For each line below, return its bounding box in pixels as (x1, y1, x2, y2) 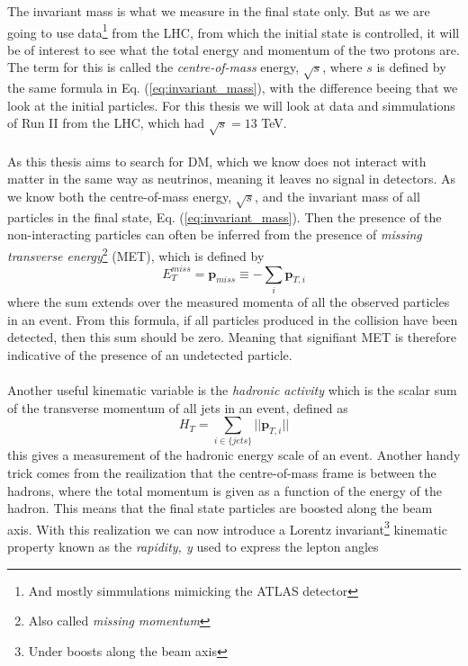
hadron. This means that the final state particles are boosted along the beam (7, 499, 433, 517)
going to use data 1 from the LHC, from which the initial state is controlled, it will (7, 20, 460, 41)
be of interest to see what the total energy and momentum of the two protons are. (7, 40, 460, 58)
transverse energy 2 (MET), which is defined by (7, 243, 265, 265)
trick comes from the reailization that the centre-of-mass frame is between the (7, 463, 436, 482)
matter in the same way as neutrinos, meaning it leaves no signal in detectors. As (7, 169, 455, 188)
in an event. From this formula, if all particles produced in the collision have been (7, 310, 458, 328)
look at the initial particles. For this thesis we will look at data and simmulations (7, 95, 455, 114)
